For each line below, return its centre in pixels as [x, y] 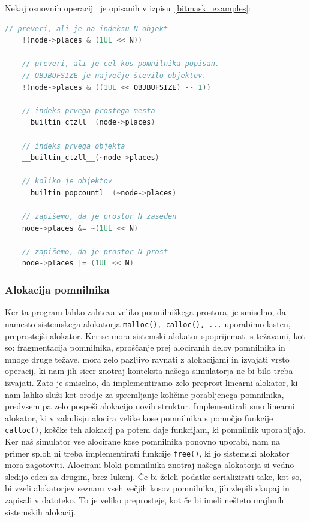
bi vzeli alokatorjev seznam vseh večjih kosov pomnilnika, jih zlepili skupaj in [147, 488]
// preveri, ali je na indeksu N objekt [87, 28]
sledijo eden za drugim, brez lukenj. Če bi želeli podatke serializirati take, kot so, [154, 476]
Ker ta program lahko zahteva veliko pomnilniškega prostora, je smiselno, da [145, 312]
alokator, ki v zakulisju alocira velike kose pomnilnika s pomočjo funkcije [139, 417]
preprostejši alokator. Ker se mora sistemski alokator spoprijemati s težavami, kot [155, 335]
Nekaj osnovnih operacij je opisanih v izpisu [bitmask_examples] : [128, 8]
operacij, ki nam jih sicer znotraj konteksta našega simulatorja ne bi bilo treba [149, 371]
